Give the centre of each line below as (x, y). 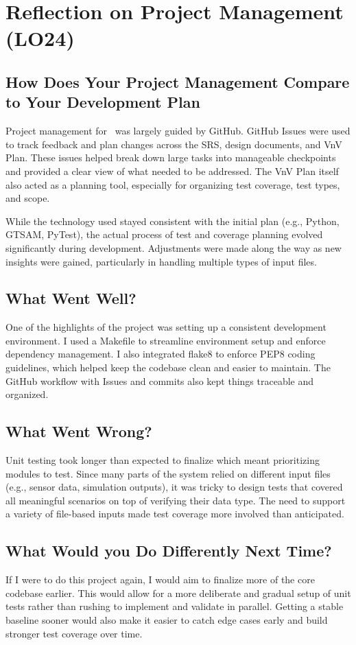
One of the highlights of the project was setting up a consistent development (166, 327)
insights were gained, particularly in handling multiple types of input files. (161, 261)
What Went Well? (71, 298)
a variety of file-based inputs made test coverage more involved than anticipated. (175, 514)
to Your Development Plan (103, 102)
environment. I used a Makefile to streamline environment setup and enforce (166, 340)
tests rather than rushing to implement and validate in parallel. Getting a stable (175, 606)
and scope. (28, 198)
